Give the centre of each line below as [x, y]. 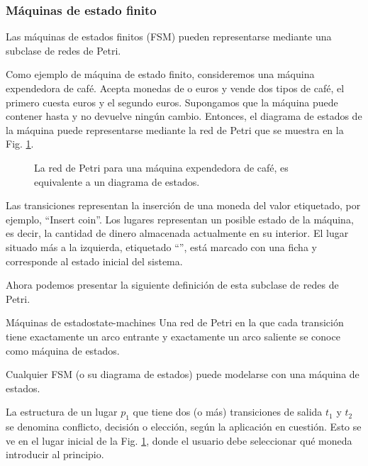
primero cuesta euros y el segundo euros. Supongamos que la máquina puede [172, 102]
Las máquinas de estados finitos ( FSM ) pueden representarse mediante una [169, 37]
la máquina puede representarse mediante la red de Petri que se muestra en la [175, 129]
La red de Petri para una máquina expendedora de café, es [161, 167]
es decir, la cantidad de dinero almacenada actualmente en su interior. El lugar [177, 233]
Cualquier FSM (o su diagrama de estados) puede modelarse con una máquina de [183, 374]
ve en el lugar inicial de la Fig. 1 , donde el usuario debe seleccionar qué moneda [179, 440]
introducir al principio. [55, 454]
